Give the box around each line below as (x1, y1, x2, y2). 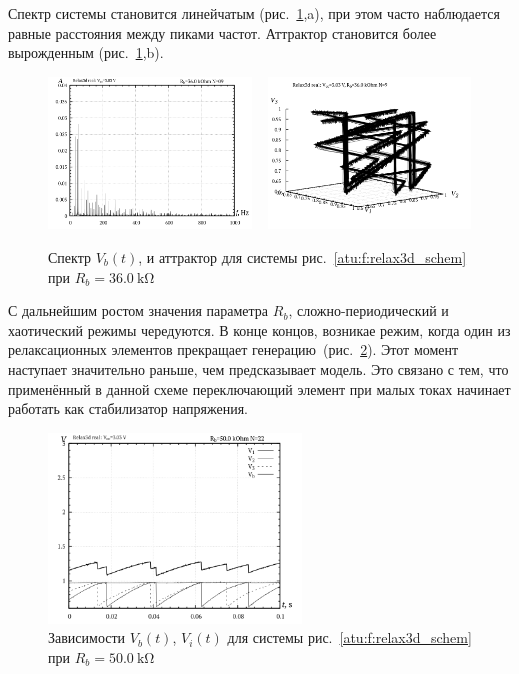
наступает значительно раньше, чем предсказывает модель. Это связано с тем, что (8, 358, 509, 379)
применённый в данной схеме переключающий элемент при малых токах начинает (8, 378, 511, 399)
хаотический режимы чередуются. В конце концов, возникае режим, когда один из (8, 319, 511, 340)
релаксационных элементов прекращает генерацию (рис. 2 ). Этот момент (8, 339, 459, 360)
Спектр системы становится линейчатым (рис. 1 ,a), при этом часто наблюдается (8, 3, 500, 23)
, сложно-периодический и (288, 300, 449, 321)
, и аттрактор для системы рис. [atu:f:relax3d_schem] (138, 247, 467, 267)
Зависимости (48, 627, 126, 648)
